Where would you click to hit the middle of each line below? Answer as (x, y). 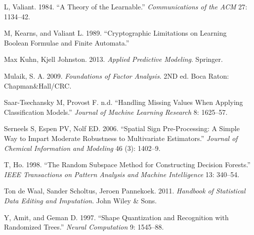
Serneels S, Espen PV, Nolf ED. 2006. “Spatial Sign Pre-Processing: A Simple (122, 128)
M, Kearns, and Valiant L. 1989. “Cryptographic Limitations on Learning (115, 33)
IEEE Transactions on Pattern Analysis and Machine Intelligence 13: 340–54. (122, 174)
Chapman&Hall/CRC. (38, 85)
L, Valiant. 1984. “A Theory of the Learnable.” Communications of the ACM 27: (126, 6)
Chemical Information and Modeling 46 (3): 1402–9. (82, 148)
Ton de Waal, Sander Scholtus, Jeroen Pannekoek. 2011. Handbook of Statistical (125, 191)
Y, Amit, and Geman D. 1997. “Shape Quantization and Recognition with (116, 217)
